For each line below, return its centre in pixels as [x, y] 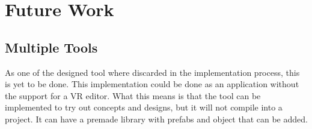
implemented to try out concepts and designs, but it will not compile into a [144, 107]
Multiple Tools [51, 47]
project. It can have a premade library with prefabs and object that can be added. [156, 119]
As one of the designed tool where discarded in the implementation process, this [152, 72]
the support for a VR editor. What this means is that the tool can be [133, 95]
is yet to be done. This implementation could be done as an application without [152, 84]
